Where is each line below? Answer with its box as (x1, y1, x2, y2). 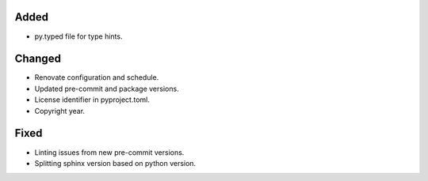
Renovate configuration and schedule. (34, 73, 159, 82)
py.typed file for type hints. (34, 32, 123, 41)
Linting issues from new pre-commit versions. (34, 147, 185, 157)
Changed (14, 52, 61, 66)
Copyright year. (34, 106, 86, 115)
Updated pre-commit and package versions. (34, 84, 179, 93)
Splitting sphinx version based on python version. (34, 158, 197, 168)
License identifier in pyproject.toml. (34, 95, 150, 104)
